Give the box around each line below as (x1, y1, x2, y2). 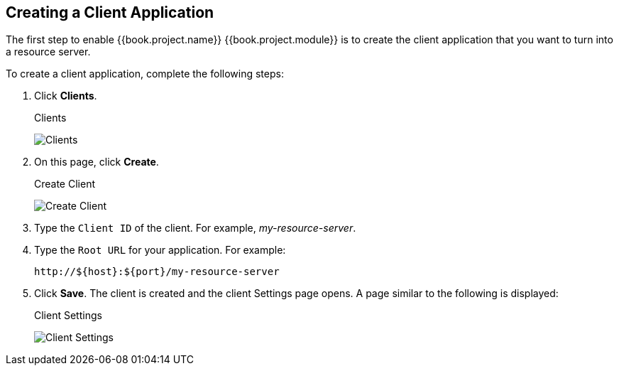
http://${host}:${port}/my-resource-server (34, 266, 280, 278)
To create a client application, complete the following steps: (6, 68, 284, 80)
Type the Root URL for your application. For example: (34, 244, 286, 257)
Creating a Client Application (6, 4, 214, 21)
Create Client (34, 178, 95, 190)
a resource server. (6, 45, 91, 58)
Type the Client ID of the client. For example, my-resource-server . (34, 222, 356, 235)
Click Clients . (34, 90, 97, 102)
